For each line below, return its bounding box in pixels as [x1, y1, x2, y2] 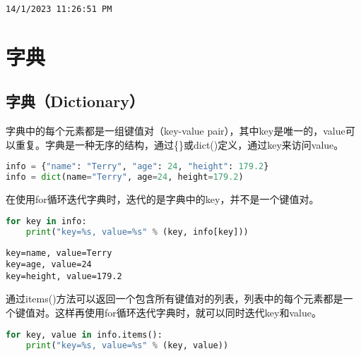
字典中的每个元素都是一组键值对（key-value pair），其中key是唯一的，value [6, 123, 345, 138]
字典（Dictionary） [6, 90, 144, 112]
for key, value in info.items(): [6, 329, 162, 340]
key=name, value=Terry [6, 247, 112, 258]
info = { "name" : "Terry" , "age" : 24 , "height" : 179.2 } [6, 161, 269, 172]
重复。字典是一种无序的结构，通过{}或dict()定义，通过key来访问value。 [15, 137, 344, 152]
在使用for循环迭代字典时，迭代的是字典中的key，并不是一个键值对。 [6, 192, 319, 207]
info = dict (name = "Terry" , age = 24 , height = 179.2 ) [6, 172, 244, 183]
